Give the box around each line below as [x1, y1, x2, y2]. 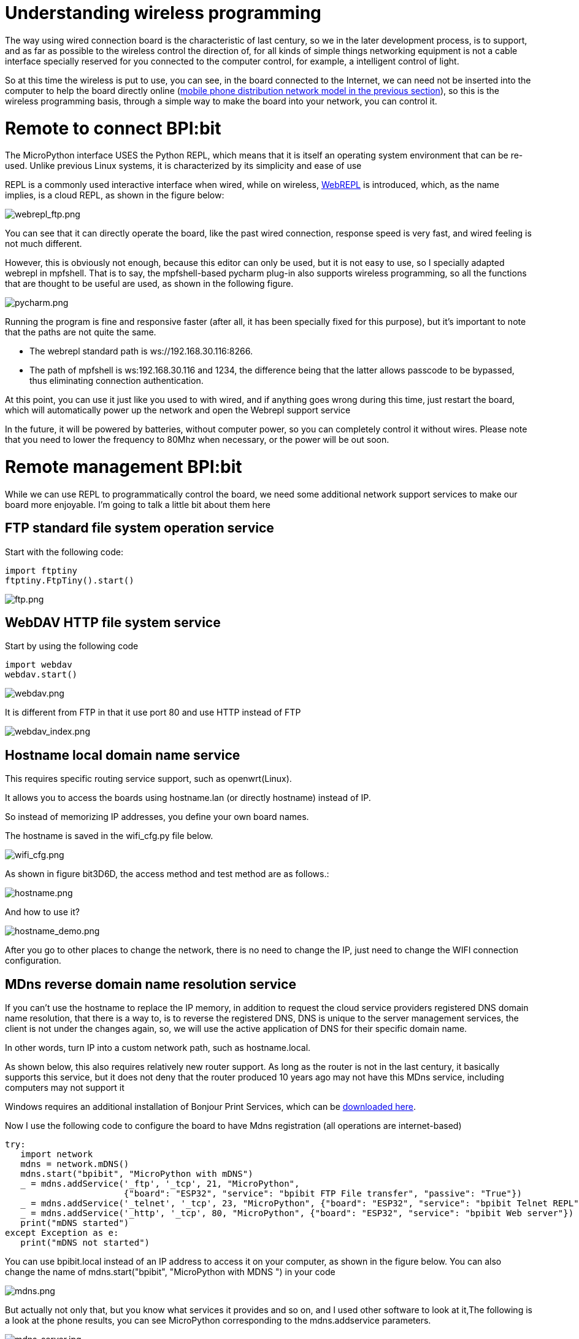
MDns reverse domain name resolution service [5, 976, 296, 992]
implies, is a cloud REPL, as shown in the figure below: [5, 190, 224, 201]
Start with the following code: [5, 546, 123, 557]
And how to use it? [5, 907, 80, 918]
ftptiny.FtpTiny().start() [5, 575, 134, 585]
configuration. [5, 955, 61, 966]
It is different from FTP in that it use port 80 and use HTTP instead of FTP [5, 707, 301, 718]
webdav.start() [5, 669, 78, 680]
